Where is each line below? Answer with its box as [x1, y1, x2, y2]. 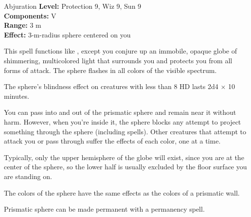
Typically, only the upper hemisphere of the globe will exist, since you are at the [4, 152, 244, 162]
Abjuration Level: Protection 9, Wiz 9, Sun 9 [4, 1, 142, 11]
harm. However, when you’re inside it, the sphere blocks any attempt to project [4, 116, 241, 127]
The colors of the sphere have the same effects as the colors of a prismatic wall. [4, 187, 240, 198]
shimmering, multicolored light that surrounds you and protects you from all [4, 55, 233, 65]
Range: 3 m [4, 20, 41, 30]
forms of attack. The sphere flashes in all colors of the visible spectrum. [4, 65, 217, 75]
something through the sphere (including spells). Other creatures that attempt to [4, 126, 246, 136]
